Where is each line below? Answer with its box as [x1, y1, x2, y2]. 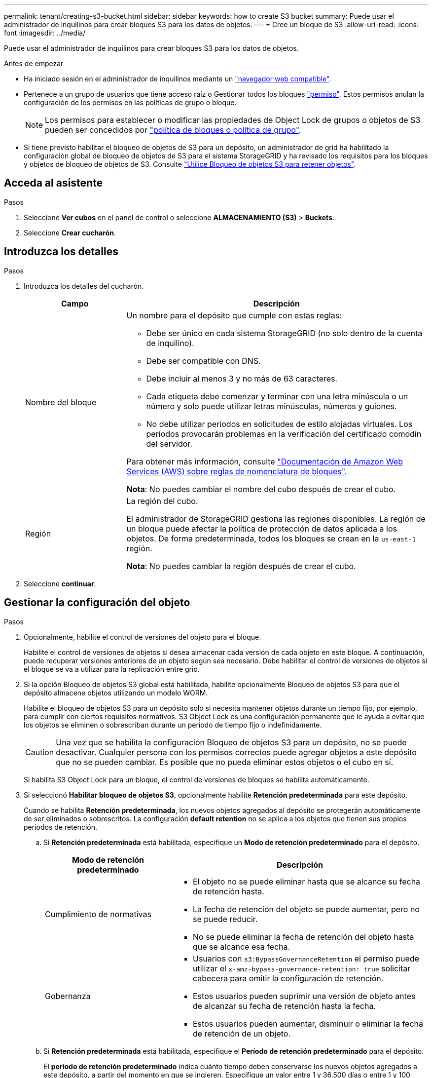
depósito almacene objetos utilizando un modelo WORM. [24, 688, 208, 697]
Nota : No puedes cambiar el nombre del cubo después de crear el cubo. [126, 484, 396, 494]
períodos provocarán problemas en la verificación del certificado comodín [146, 428, 422, 439]
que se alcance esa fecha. [192, 941, 290, 952]
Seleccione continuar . [24, 579, 96, 588]
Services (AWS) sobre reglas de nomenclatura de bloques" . [126, 466, 347, 476]
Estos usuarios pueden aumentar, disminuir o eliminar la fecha [192, 1018, 424, 1029]
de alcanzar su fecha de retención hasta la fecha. [192, 1001, 376, 1011]
